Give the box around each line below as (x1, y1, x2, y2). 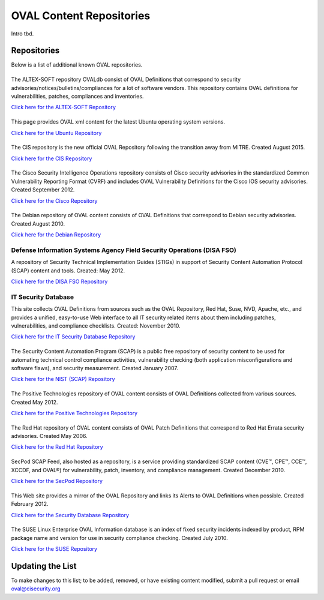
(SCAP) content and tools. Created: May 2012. (11, 267, 125, 274)
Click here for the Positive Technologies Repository (11, 409, 138, 416)
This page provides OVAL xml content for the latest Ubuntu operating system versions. (11, 118, 225, 125)
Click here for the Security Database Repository (11, 511, 129, 518)
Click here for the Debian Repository (11, 231, 101, 238)
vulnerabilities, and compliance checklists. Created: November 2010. (11, 322, 181, 329)
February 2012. (11, 500, 49, 508)
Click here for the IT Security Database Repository (11, 333, 136, 340)
